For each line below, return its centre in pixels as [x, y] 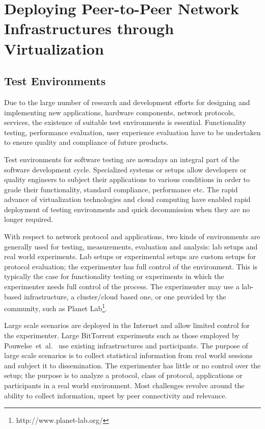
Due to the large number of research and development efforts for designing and [127, 102]
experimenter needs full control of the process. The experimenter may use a [122, 286]
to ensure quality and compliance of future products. [86, 142]
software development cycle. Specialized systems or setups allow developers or [125, 169]
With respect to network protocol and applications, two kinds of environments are [132, 236]
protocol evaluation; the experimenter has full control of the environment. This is [131, 266]
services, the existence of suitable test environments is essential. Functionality [125, 122]
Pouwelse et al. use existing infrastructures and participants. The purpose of [126, 345]
